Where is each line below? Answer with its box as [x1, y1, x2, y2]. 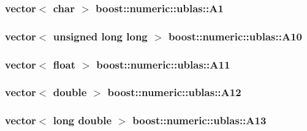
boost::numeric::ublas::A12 [107, 84, 241, 100]
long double [53, 113, 112, 128]
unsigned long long [53, 28, 148, 43]
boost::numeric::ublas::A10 [168, 28, 302, 43]
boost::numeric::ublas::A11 [96, 56, 230, 72]
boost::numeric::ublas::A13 [132, 113, 267, 128]
